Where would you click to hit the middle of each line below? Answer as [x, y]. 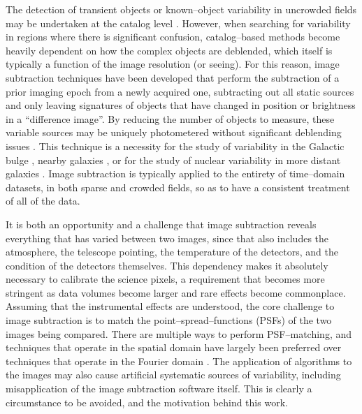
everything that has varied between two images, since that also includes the [167, 238]
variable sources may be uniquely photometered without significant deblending [174, 132]
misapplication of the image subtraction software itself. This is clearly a [159, 389]
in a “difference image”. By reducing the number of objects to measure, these [170, 118]
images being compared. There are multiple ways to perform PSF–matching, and [179, 333]
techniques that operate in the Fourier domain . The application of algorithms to [179, 361]
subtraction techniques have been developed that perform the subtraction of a [173, 77]
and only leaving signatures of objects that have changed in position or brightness [181, 105]
